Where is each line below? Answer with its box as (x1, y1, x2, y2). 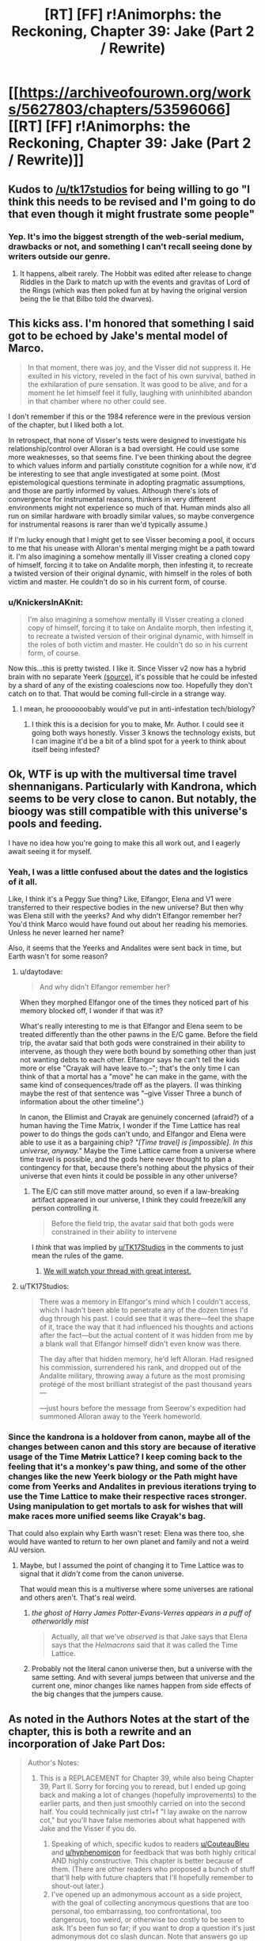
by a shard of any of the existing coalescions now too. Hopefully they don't (8, 680, 253, 689)
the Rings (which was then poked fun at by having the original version (19, 285, 248, 294)
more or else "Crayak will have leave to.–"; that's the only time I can (19, 1063, 240, 1073)
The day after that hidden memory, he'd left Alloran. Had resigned (39, 1354, 254, 1364)
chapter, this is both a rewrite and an (8, 1724, 192, 1738)
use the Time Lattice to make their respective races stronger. (8, 1491, 247, 1502)
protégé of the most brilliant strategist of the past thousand (39, 1380, 233, 1389)
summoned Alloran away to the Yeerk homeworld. (39, 1411, 203, 1422)
